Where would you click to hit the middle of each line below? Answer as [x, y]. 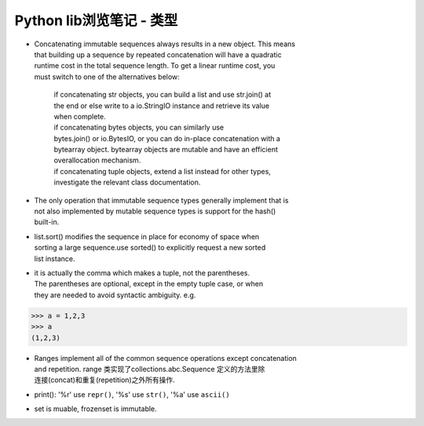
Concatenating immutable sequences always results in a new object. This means [165, 44]
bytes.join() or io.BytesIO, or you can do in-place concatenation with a [167, 138]
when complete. [80, 116]
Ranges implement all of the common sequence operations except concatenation [166, 358]
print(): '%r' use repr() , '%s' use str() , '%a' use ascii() [132, 394]
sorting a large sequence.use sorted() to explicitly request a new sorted [150, 248]
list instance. [55, 258]
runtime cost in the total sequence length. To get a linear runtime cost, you [155, 66]
